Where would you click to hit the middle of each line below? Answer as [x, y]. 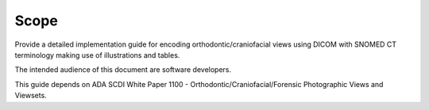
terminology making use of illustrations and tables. [97, 55]
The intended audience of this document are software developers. [123, 70]
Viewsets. [31, 96]
